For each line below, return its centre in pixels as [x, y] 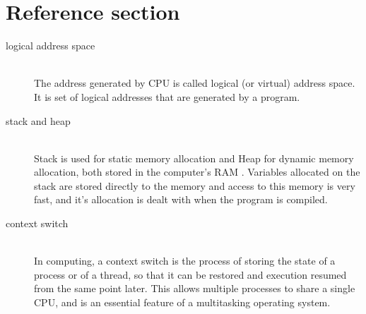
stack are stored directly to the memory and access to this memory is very [195, 185]
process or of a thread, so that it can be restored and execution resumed [190, 274]
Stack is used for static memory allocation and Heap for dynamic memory [194, 158]
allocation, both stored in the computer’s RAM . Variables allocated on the [197, 172]
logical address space [51, 46]
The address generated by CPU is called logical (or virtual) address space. [195, 83]
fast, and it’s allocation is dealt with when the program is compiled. [181, 199]
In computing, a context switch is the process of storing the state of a [185, 261]
